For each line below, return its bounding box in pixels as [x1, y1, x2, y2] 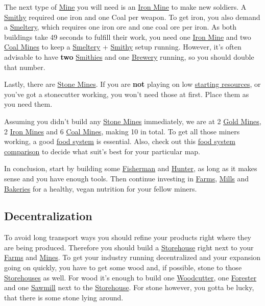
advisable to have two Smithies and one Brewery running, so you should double [4, 51, 254, 62]
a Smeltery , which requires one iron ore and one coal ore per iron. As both [4, 21, 237, 32]
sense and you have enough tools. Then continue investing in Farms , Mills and [4, 173, 249, 183]
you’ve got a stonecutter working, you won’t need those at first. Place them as [4, 88, 249, 99]
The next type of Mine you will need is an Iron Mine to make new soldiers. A [4, 2, 247, 12]
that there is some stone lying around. [4, 292, 124, 302]
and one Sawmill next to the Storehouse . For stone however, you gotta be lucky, [4, 282, 254, 293]
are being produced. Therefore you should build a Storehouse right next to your [4, 242, 254, 252]
